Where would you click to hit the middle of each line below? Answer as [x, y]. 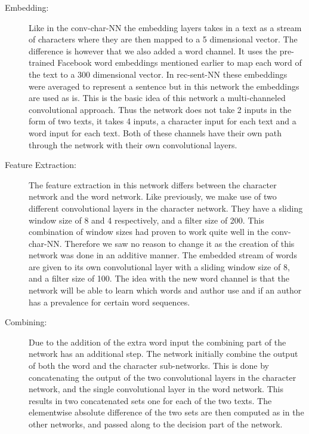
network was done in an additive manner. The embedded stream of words [163, 255]
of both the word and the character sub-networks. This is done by [149, 366]
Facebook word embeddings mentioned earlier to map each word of [180, 62]
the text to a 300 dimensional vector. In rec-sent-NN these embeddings [158, 74]
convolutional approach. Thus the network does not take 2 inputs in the [160, 109]
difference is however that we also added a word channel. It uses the [153, 51]
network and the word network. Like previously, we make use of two [153, 196]
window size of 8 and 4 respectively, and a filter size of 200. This [146, 220]
